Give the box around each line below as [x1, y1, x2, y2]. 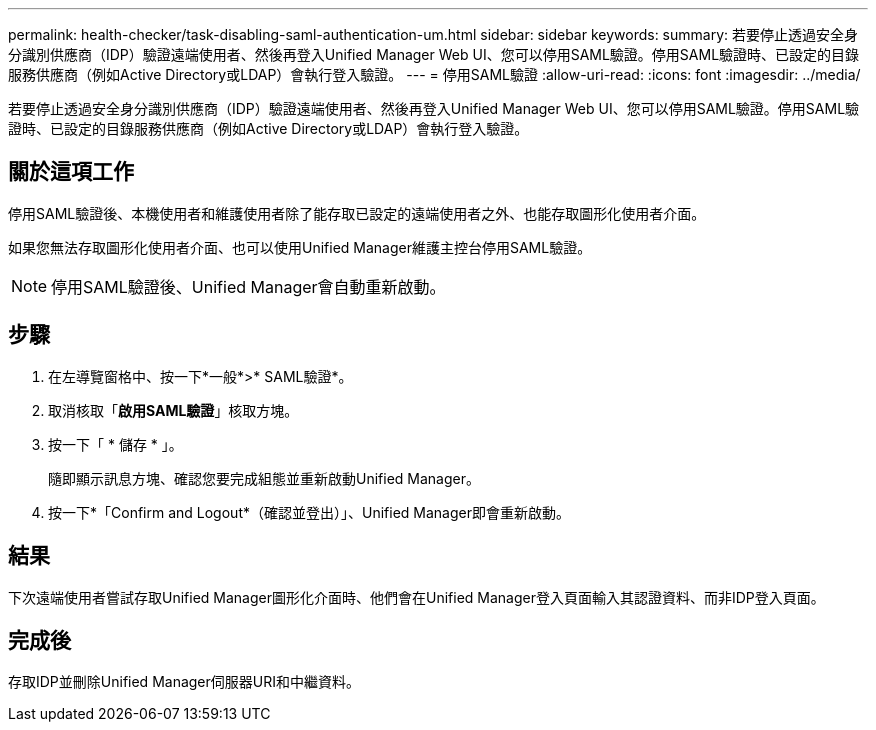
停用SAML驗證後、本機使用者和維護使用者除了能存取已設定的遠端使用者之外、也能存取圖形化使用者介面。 [8, 204, 706, 222]
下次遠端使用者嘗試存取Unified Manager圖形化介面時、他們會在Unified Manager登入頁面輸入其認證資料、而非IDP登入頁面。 [8, 588, 825, 606]
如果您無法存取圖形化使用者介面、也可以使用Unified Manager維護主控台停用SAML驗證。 [8, 238, 592, 256]
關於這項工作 [8, 159, 134, 185]
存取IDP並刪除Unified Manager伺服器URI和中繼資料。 [8, 673, 360, 691]
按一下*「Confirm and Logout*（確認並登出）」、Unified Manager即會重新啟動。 [48, 503, 570, 521]
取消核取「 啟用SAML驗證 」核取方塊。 [48, 401, 299, 419]
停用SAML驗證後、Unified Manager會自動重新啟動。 [51, 276, 446, 297]
